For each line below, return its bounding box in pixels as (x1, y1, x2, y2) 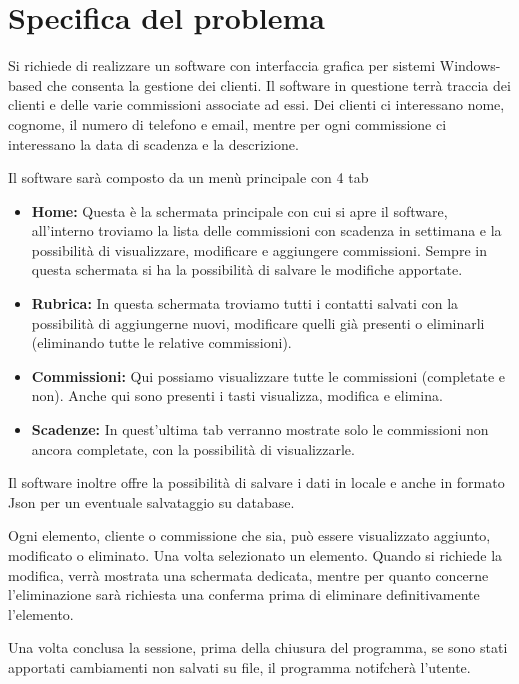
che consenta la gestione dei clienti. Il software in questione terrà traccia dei (46, 74, 511, 95)
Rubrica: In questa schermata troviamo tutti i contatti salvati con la (31, 293, 459, 314)
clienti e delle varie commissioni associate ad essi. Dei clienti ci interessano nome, (8, 94, 505, 115)
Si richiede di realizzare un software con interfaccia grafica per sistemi (8, 55, 436, 76)
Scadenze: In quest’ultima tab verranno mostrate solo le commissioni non (31, 419, 489, 440)
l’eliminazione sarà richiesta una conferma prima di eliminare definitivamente (8, 584, 480, 605)
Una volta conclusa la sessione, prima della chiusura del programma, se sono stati (8, 637, 508, 658)
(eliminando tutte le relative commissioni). (31, 332, 292, 353)
